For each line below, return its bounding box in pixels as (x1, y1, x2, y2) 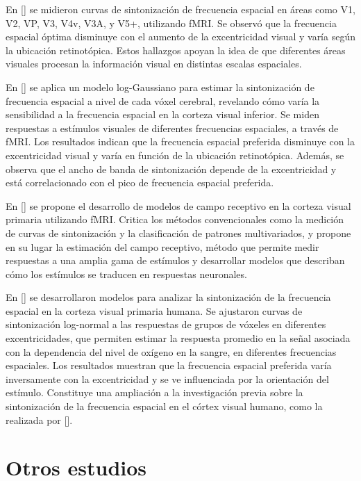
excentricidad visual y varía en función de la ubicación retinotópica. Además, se (6, 147, 344, 162)
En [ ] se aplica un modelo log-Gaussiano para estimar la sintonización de (6, 79, 314, 94)
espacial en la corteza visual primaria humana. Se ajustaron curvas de (6, 303, 303, 318)
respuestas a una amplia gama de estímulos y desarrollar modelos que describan (6, 253, 345, 268)
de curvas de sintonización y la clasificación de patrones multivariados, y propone (6, 225, 351, 240)
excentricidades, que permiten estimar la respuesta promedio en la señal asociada (6, 331, 351, 345)
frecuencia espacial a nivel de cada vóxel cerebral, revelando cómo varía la (6, 93, 320, 108)
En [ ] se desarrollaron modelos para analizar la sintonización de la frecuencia (6, 290, 331, 304)
